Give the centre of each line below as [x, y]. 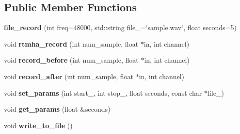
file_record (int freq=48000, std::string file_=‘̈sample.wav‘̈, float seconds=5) [120, 27]
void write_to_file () [38, 125]
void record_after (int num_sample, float [69, 76]
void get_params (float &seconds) [57, 109]
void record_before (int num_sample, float [71, 60]
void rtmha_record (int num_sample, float [71, 43]
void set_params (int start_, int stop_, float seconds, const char [103, 92]
